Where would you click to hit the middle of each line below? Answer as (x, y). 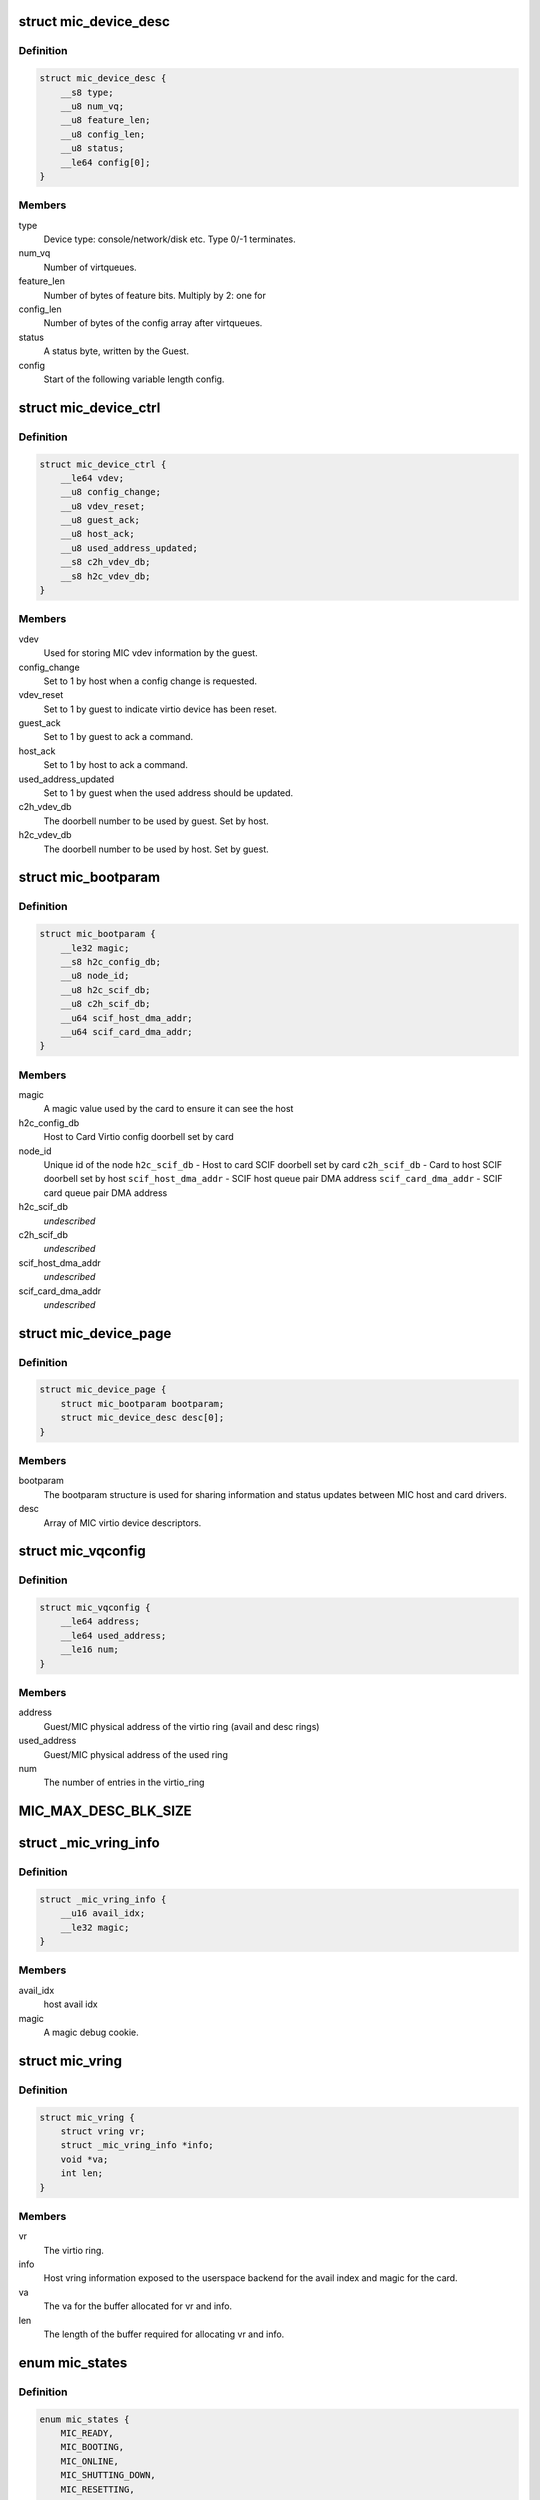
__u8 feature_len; (105, 120)
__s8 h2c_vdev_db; (105, 576)
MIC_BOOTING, (92, 2447)
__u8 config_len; (103, 134)
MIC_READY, (87, 2433)
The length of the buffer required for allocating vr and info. (164, 2334)
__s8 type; (87, 92)
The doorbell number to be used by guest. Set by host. (156, 821)
